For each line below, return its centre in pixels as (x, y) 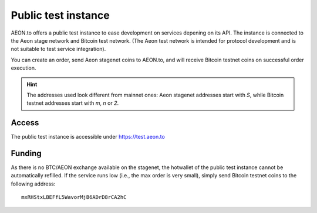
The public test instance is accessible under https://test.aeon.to (88, 137)
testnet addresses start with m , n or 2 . (73, 103)
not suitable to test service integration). (58, 49)
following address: (33, 184)
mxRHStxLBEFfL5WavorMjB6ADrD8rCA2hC (74, 197)
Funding (26, 153)
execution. (23, 68)
